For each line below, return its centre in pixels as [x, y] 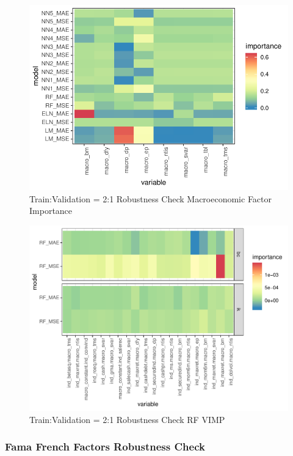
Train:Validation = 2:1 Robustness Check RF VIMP [127, 419]
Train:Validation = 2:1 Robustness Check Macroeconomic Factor [151, 198]
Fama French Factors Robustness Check [105, 447]
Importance [51, 211]
